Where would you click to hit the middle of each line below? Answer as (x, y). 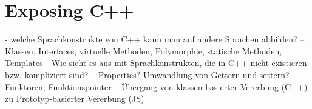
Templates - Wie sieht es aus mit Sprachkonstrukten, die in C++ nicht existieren (156, 63)
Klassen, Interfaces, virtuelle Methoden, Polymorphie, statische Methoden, (144, 51)
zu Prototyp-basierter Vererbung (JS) (75, 98)
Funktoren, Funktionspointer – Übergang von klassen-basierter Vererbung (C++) (156, 86)
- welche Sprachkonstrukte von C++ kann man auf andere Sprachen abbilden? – (155, 39)
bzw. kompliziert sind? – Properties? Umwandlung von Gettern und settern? (147, 74)
